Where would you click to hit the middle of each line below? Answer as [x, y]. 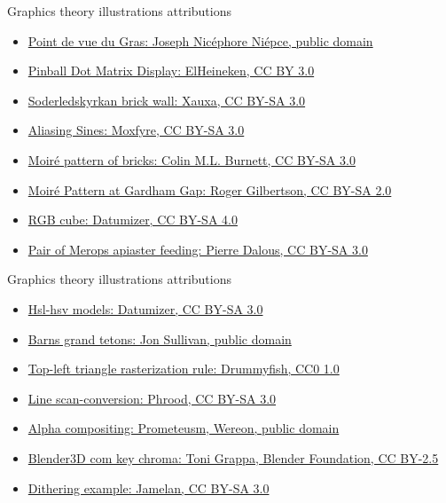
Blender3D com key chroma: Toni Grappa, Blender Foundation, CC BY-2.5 [233, 457]
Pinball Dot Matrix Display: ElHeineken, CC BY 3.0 [171, 71]
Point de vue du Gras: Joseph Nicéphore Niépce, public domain [200, 40]
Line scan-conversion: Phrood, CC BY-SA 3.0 [152, 398]
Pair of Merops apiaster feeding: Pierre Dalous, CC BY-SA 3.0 [198, 249]
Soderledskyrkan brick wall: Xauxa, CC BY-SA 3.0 [167, 100]
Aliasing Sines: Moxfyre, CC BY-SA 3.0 [136, 130]
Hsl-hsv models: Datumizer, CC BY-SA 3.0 [145, 308]
